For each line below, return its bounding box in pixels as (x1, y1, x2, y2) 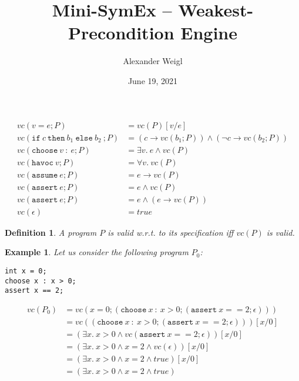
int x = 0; (5, 266, 47, 275)
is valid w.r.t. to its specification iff (107, 226, 234, 238)
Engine (180, 21, 238, 45)
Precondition (68, 21, 174, 45)
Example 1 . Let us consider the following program (5, 246, 189, 258)
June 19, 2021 (127, 74, 178, 86)
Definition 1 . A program (5, 226, 97, 238)
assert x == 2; (5, 286, 64, 295)
